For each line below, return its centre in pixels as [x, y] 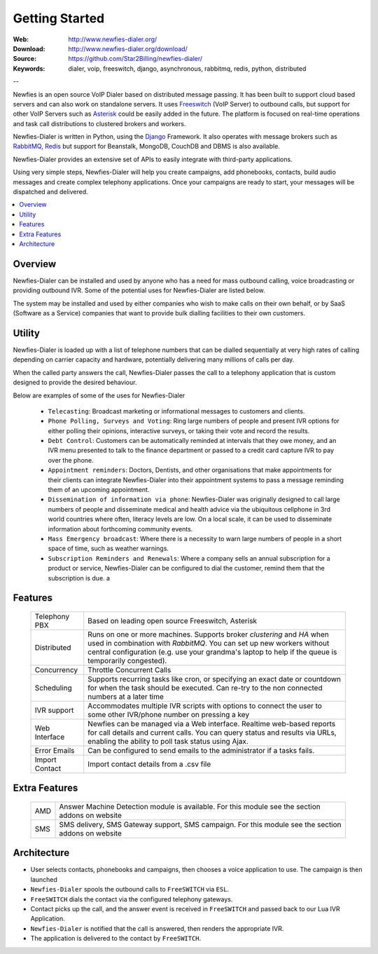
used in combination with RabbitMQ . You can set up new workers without [209, 643]
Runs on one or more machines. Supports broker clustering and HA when [208, 634]
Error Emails [55, 750]
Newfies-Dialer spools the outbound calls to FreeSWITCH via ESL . [130, 890]
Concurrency [56, 669]
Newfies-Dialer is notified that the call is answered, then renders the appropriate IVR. [157, 928]
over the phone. [71, 460]
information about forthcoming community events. [120, 529]
